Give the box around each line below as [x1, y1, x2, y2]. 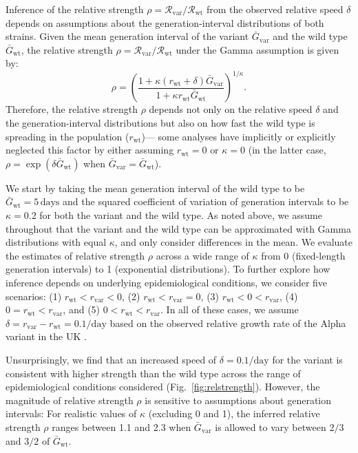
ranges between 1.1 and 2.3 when [52, 419, 191, 434]
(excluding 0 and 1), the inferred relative [148, 406, 320, 421]
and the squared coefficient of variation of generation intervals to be [63, 194, 349, 209]
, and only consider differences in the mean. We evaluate [114, 235, 352, 249]
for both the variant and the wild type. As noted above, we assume [39, 208, 322, 222]
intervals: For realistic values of [6, 406, 137, 421]
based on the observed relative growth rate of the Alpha [109, 315, 346, 330]
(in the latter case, [248, 143, 326, 157]
